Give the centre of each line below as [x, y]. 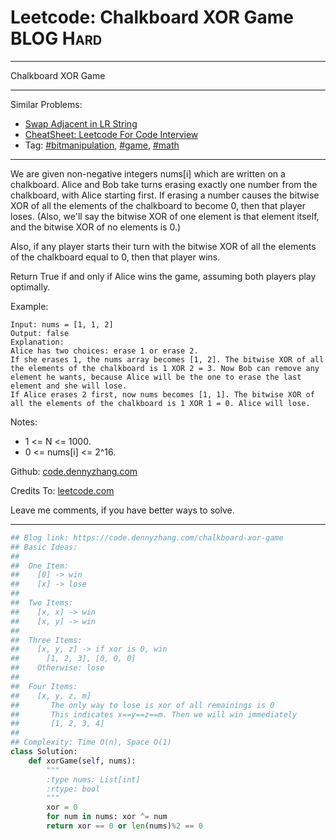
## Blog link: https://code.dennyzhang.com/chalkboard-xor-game [147, 537]
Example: [29, 306]
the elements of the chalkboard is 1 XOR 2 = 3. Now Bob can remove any [165, 368]
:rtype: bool [73, 789]
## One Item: [40, 566]
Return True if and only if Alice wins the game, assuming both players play [163, 276]
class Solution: [44, 752]
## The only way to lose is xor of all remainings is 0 [142, 705]
